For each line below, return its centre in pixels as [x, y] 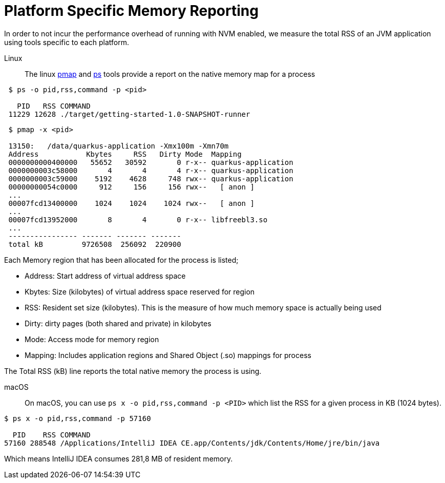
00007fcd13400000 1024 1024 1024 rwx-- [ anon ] [131, 203]
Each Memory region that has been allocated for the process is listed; [121, 260]
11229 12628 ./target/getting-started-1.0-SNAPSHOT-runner [129, 114]
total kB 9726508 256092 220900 [95, 244]
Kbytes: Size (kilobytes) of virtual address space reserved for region [140, 291]
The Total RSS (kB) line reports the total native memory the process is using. [133, 371]
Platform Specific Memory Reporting [131, 11]
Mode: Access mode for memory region [92, 339]
